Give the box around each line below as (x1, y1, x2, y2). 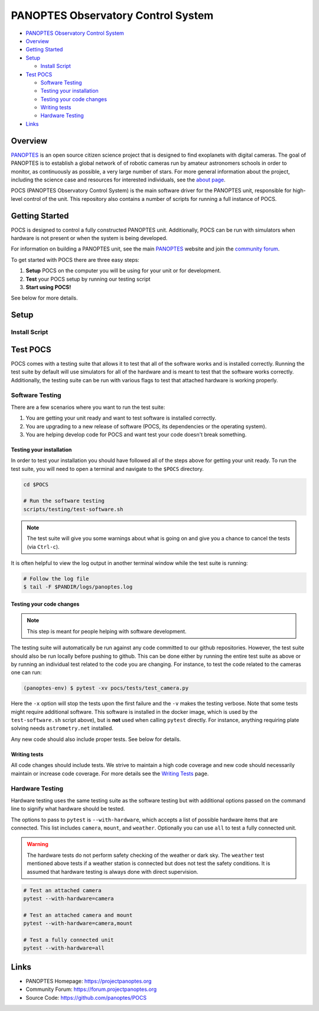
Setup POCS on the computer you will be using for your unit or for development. (25, 267, 222, 274)
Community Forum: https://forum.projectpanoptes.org (25, 986, 157, 993)
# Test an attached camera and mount (23, 912, 133, 918)
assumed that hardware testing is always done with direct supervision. (27, 868, 198, 875)
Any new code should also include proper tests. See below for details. (11, 736, 181, 743)
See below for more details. (11, 294, 78, 301)
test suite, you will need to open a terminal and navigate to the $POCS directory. (11, 465, 204, 472)
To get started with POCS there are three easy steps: (11, 256, 140, 263)
